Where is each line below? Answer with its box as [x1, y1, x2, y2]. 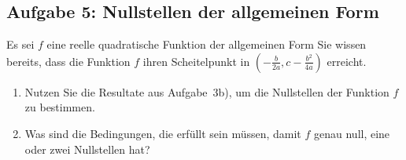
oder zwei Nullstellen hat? [24, 140, 150, 157]
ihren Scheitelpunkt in [142, 53, 250, 69]
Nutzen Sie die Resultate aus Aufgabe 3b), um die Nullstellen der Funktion [24, 83, 389, 100]
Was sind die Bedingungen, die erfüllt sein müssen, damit [24, 125, 301, 141]
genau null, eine [314, 125, 390, 141]
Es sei [6, 36, 35, 53]
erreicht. [327, 53, 367, 69]
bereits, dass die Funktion [6, 53, 131, 69]
